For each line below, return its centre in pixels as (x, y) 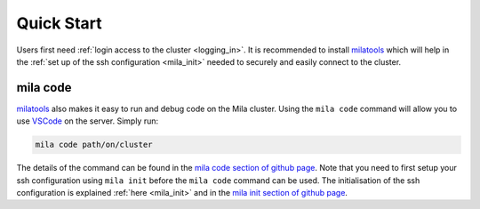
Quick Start (59, 23)
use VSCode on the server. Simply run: (88, 121)
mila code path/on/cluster (94, 145)
